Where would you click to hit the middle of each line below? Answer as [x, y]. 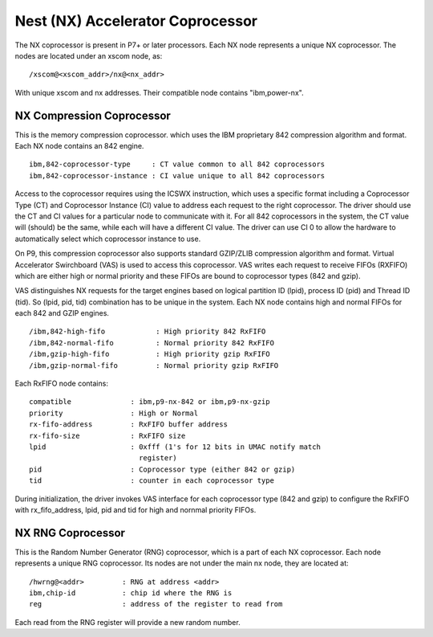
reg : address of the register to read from [156, 604]
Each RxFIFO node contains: [61, 384]
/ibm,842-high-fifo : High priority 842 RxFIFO [148, 332]
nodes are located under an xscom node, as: [89, 55]
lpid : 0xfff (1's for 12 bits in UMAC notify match [175, 447]
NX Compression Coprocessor [93, 115]
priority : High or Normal [114, 413]
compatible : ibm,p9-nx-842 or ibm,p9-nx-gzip [150, 402]
